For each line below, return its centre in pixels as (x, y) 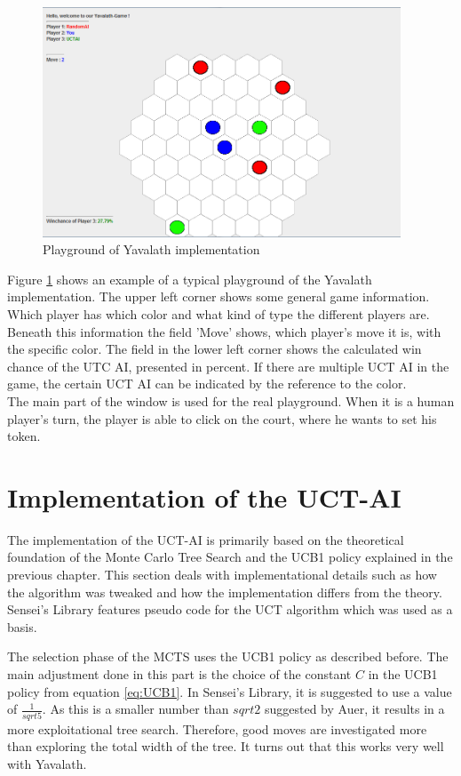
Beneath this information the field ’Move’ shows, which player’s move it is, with (224, 331)
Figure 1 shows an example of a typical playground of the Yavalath (190, 279)
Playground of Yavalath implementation (151, 249)
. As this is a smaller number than (135, 709)
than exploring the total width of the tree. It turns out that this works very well (226, 746)
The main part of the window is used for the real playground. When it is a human (231, 400)
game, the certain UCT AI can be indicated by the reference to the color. (207, 384)
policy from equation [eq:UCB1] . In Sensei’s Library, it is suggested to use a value (230, 691)
